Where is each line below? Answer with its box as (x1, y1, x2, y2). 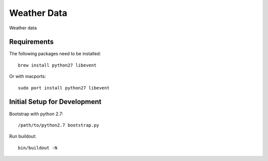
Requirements (9, 38, 54, 46)
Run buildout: (9, 133, 37, 139)
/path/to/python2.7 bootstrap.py (18, 122, 99, 128)
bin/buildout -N (18, 145, 58, 151)
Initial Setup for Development (9, 97, 102, 106)
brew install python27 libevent (18, 62, 97, 68)
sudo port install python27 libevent (18, 85, 110, 90)
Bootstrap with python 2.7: (9, 111, 64, 117)
